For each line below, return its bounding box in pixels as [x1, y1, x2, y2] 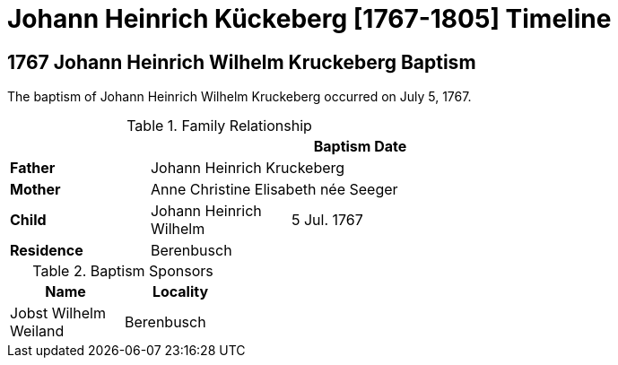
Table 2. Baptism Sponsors [32, 262, 213, 281]
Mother [10, 180, 61, 199]
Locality [152, 282, 209, 301]
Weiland [10, 322, 65, 341]
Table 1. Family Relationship [126, 117, 312, 135]
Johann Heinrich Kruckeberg [150, 159, 345, 178]
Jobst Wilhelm [10, 304, 106, 323]
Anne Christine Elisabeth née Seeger [150, 180, 398, 199]
